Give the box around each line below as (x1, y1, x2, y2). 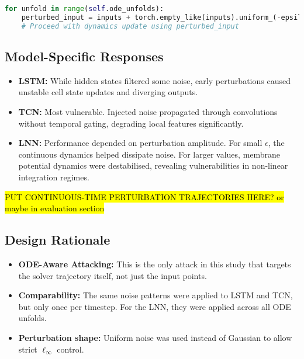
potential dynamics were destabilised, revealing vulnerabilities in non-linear (18, 159, 288, 172)
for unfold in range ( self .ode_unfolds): (5, 5, 164, 13)
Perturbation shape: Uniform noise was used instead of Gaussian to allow (18, 331, 292, 343)
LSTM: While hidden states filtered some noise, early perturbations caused (18, 74, 291, 86)
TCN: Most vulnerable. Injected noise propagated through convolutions (18, 106, 278, 118)
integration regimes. (18, 170, 89, 183)
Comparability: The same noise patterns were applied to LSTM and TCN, (18, 289, 293, 301)
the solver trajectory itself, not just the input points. (18, 269, 207, 281)
